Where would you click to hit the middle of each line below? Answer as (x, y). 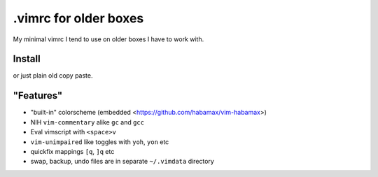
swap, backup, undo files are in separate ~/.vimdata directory (122, 162)
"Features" (38, 95)
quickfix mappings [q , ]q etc (72, 151)
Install (27, 59)
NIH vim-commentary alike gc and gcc (87, 122)
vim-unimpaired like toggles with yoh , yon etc (100, 142)
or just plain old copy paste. (53, 76)
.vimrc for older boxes (78, 18)
